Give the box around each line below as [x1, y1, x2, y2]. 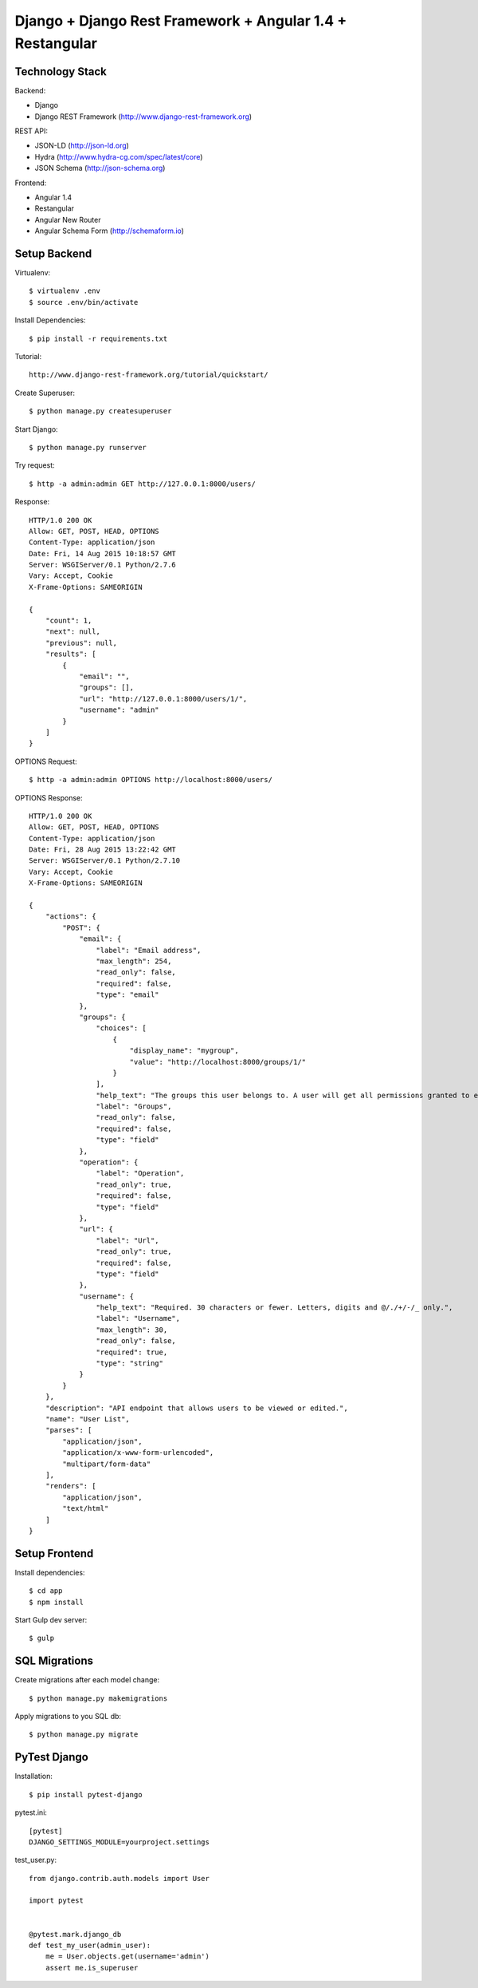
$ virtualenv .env [29, 287, 101, 295]
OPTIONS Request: [14, 757, 77, 766]
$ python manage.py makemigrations [29, 1694, 168, 1703]
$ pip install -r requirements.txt [29, 334, 168, 343]
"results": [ [45, 650, 96, 658]
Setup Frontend [14, 1547, 94, 1560]
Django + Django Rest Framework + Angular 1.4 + [14, 12, 347, 30]
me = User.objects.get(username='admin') [45, 1952, 210, 1961]
